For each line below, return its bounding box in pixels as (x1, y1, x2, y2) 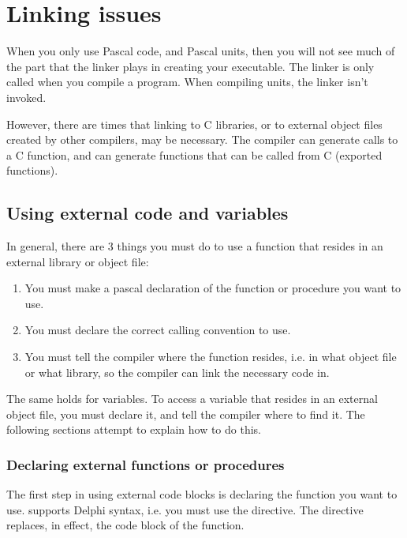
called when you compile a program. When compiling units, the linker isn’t (6, 73, 368, 90)
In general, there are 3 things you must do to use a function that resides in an (6, 238, 383, 254)
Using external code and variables (6, 201, 289, 225)
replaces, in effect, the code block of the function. (6, 517, 245, 533)
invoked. (6, 88, 47, 105)
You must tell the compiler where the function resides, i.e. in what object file (24, 348, 397, 365)
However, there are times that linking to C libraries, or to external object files (6, 115, 383, 132)
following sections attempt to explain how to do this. (6, 421, 262, 438)
